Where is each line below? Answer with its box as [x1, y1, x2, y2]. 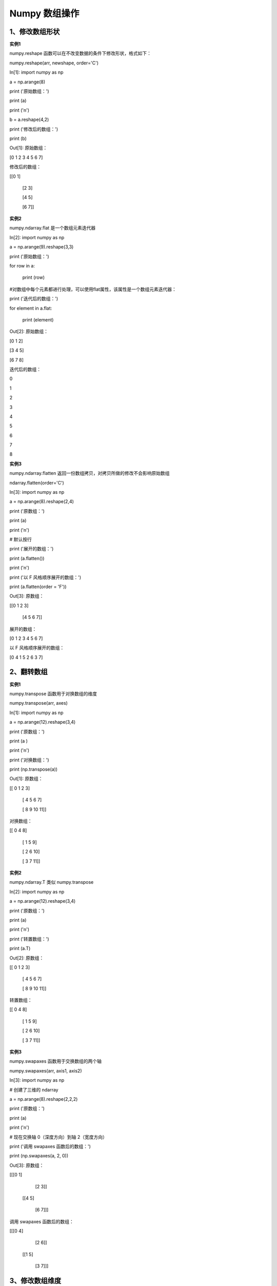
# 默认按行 [9, 536, 32, 542]
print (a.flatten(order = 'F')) [9, 583, 67, 590]
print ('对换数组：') [9, 757, 49, 763]
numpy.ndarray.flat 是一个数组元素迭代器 [9, 225, 96, 231]
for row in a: [9, 263, 35, 269]
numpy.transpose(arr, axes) [9, 700, 68, 706]
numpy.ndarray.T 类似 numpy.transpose [9, 879, 94, 885]
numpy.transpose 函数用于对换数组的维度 [9, 690, 97, 696]
